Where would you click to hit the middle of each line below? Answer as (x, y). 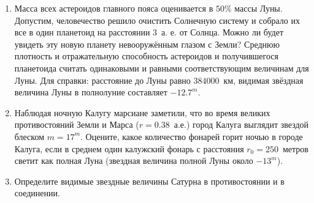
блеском (29, 136)
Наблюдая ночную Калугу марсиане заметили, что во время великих (142, 112)
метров (295, 148)
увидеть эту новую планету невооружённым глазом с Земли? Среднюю (147, 44)
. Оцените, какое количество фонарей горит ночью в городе (192, 136)
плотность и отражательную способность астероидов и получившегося (146, 56)
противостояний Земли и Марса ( (77, 124)
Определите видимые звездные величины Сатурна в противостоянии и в (149, 181)
